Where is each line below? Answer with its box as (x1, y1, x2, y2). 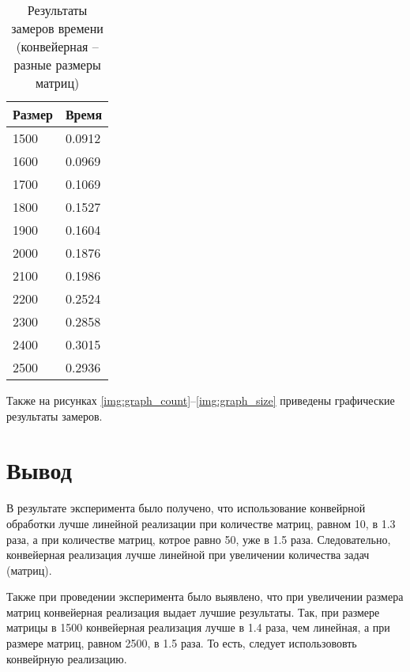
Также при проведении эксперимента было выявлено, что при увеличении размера (6, 588, 404, 605)
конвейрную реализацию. (6, 650, 127, 666)
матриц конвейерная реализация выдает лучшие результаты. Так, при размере (6, 603, 380, 620)
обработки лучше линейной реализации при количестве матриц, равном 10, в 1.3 (6, 515, 396, 531)
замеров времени (11, 19, 103, 37)
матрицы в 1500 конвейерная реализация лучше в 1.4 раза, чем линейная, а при (6, 619, 390, 636)
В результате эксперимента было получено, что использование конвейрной (6, 500, 366, 516)
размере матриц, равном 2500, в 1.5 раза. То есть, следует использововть (6, 635, 357, 651)
